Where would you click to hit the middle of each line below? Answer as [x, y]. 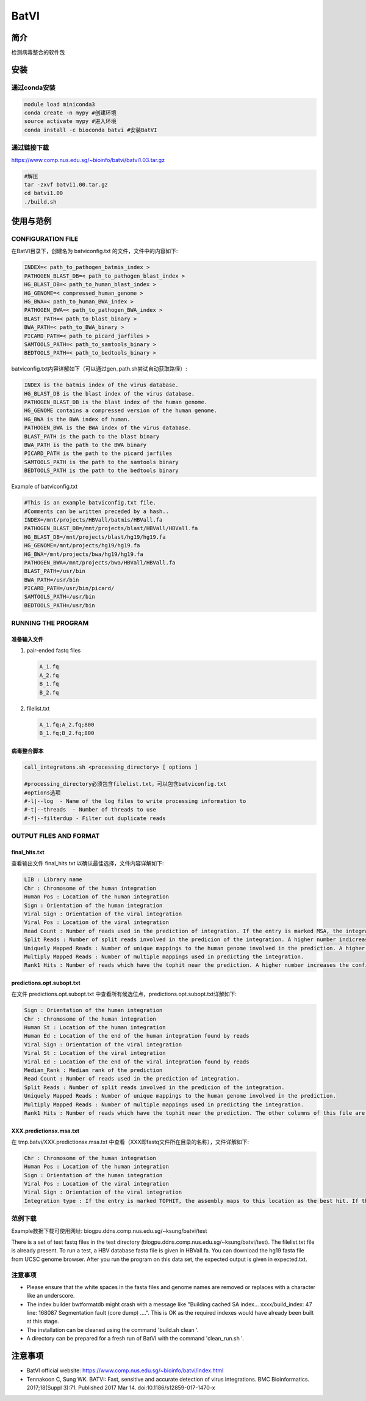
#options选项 [42, 793]
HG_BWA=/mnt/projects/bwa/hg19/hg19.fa [84, 554]
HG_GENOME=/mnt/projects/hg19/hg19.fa [82, 545]
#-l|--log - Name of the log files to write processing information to [135, 801]
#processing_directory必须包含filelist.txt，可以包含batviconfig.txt [125, 784]
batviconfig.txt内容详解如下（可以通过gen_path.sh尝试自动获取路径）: [99, 369]
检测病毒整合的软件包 [38, 53]
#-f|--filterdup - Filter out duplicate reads [95, 818]
